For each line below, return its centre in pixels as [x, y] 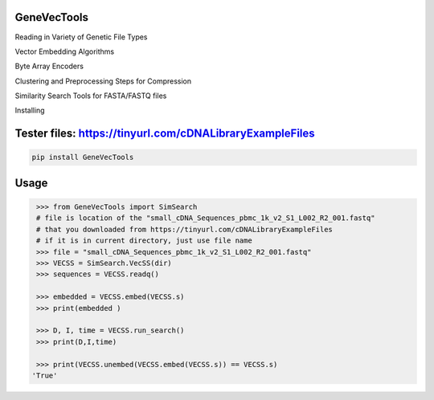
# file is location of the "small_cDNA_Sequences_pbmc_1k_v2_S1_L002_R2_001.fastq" [206, 218]
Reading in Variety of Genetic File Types [81, 37]
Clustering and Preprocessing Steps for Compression [103, 81]
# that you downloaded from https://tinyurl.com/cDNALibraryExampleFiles [185, 229]
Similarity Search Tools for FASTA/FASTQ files [91, 96]
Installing [30, 110]
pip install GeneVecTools [83, 157]
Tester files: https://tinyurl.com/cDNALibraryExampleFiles [165, 134]
